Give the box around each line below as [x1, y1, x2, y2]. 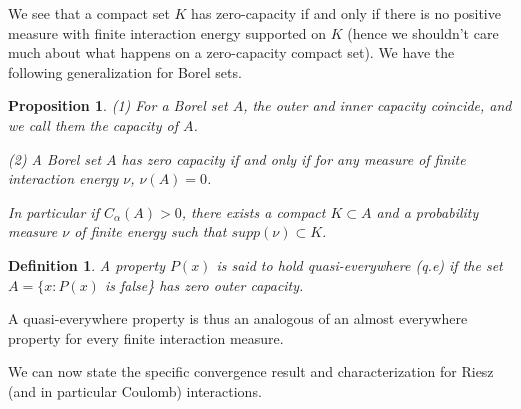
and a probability [376, 201, 479, 222]
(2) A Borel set [8, 148, 102, 169]
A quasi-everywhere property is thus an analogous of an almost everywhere [8, 308, 468, 329]
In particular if [8, 201, 99, 222]
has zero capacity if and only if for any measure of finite [121, 148, 466, 169]
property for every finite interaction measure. [8, 327, 284, 348]
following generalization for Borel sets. [8, 61, 242, 82]
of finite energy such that [74, 221, 227, 242]
